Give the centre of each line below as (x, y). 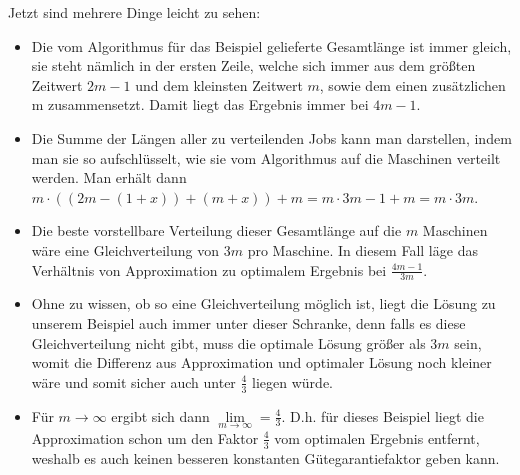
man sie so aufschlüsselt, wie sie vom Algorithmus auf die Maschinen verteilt (266, 157)
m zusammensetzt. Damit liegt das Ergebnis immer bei (200, 104)
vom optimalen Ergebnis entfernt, (377, 437)
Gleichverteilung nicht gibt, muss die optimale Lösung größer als (228, 342)
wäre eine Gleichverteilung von (125, 249)
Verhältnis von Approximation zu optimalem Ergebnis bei (209, 269)
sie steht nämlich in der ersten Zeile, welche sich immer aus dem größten (253, 65)
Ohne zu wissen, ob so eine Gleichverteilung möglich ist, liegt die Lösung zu (263, 303)
